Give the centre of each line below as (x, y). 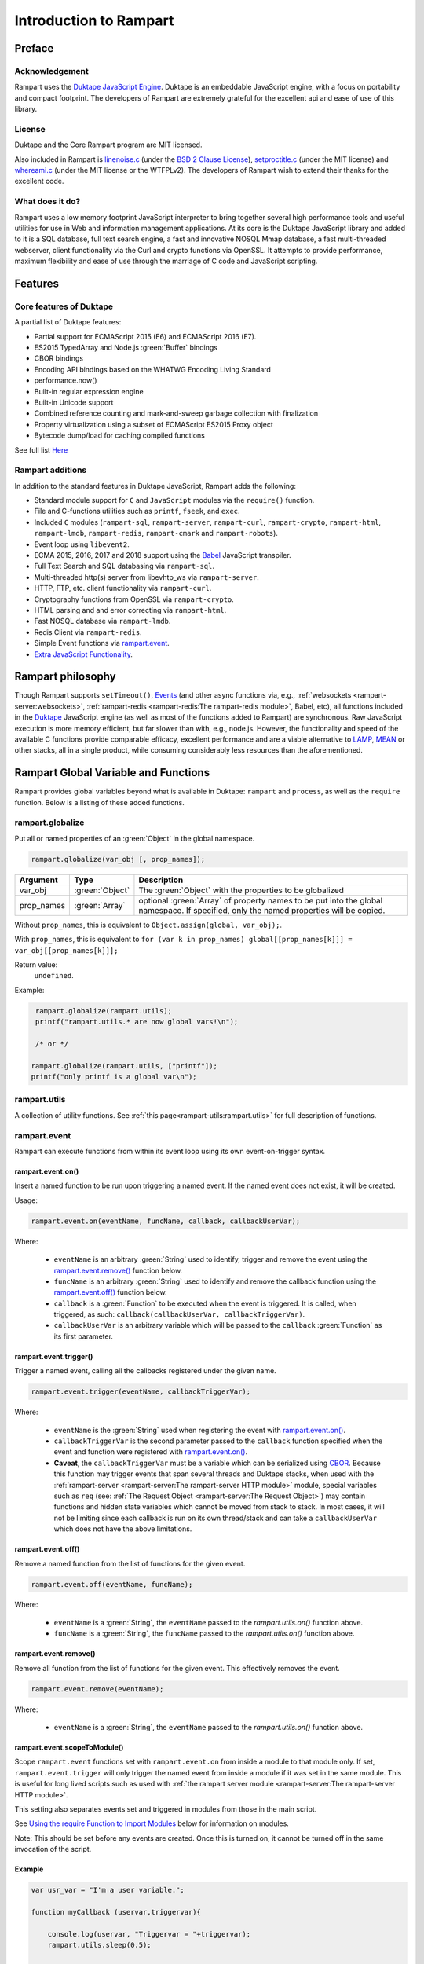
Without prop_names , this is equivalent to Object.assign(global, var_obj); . (148, 925)
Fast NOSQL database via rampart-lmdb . (102, 621)
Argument (38, 880)
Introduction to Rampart (94, 20)
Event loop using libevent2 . (82, 544)
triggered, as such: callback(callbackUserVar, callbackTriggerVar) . (179, 1314)
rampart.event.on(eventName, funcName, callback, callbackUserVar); (166, 1221)
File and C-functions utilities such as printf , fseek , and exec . (137, 511)
